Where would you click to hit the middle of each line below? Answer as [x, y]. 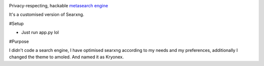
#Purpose [19, 41]
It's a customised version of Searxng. [47, 15]
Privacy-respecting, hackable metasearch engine [59, 6]
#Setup [16, 23]
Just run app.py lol [40, 33]
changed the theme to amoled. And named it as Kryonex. [66, 57]
